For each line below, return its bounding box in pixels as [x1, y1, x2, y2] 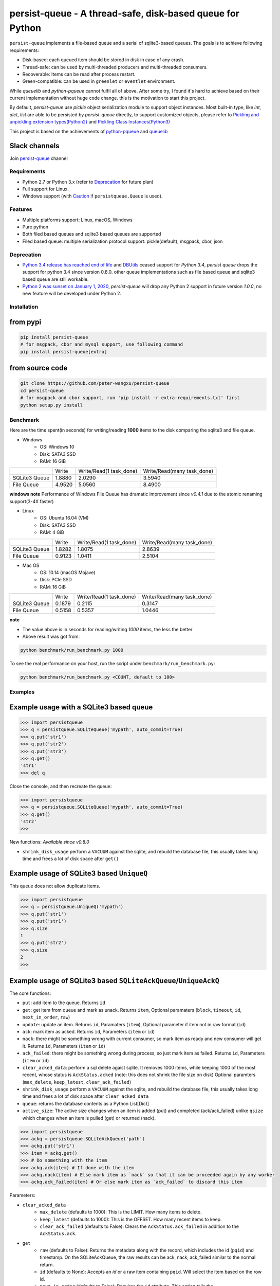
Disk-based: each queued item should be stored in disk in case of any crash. [22, 57, 185, 63]
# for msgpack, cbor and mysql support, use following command [20, 342, 183, 347]
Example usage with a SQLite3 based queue [9, 703, 153, 711]
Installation [9, 303, 39, 311]
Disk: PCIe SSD [40, 577, 72, 583]
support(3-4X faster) [9, 498, 54, 504]
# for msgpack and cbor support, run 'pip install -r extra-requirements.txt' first [20, 395, 240, 401]
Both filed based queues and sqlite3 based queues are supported [22, 231, 161, 237]
